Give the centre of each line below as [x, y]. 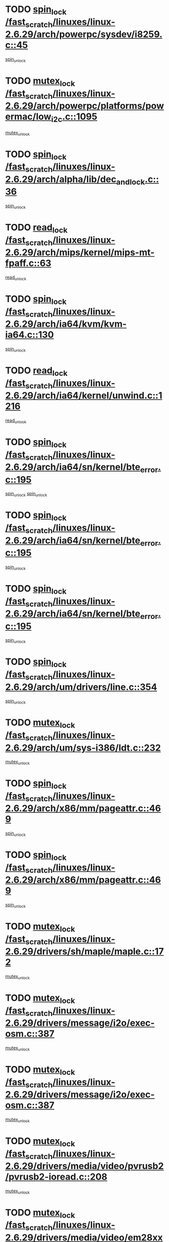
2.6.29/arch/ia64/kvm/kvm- [66, 324]
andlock [130, 182]
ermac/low [28, 117]
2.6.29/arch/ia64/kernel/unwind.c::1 [84, 396]
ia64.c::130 [30, 335]
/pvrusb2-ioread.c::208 [56, 1177]
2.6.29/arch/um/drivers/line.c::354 [81, 687]
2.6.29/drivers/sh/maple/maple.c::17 [84, 952]
